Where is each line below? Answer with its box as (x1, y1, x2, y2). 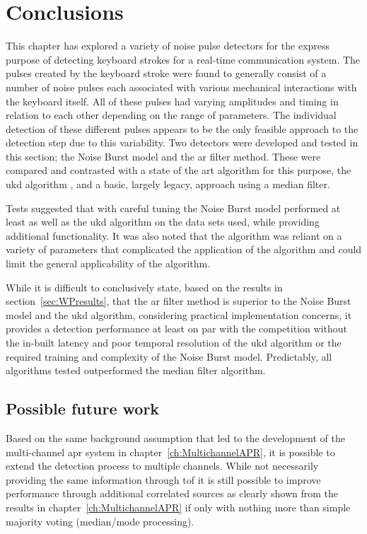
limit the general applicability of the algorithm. (6, 256, 211, 271)
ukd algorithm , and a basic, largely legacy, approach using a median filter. (6, 177, 330, 192)
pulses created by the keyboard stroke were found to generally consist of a (6, 66, 327, 81)
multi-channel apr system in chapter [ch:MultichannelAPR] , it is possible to (6, 444, 335, 459)
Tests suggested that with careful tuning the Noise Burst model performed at (6, 200, 341, 215)
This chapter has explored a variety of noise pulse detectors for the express (6, 38, 330, 53)
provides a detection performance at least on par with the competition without (6, 321, 347, 336)
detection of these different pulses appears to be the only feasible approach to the (6, 121, 359, 136)
